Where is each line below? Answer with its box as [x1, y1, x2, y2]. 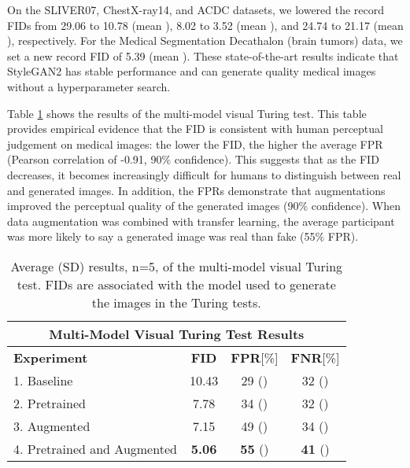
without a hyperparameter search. [7, 78, 171, 94]
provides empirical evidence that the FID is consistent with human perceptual [7, 120, 383, 137]
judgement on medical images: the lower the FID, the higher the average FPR [7, 135, 383, 152]
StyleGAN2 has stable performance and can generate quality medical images [7, 63, 376, 79]
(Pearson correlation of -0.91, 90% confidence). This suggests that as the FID [7, 151, 379, 168]
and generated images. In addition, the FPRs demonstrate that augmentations [7, 182, 386, 198]
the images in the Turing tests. [91, 293, 261, 311]
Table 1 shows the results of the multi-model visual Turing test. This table [7, 105, 367, 121]
